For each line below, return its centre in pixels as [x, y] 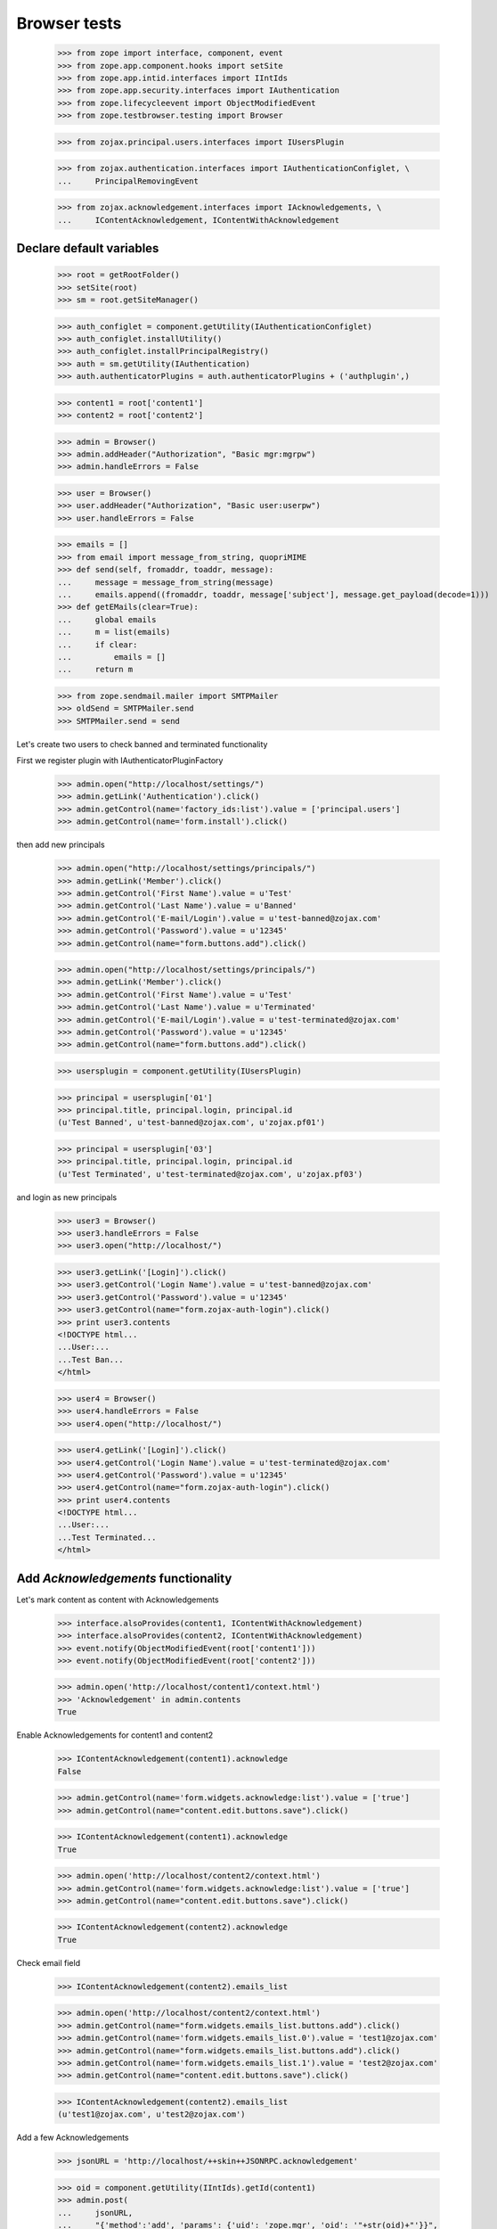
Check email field [48, 1962]
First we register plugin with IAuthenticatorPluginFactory [120, 761]
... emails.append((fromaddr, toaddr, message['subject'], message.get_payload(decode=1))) [273, 594]
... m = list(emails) [114, 632]
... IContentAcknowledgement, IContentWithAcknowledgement [199, 220]
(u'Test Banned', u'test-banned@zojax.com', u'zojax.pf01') [191, 1123]
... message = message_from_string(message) [166, 582]
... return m [95, 670]
